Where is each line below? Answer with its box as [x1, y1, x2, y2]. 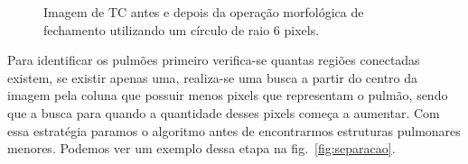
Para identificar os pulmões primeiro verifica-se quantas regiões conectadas [7, 50, 420, 69]
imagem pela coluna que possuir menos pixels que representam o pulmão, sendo [7, 86, 448, 105]
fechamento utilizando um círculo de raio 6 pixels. [43, 20, 320, 39]
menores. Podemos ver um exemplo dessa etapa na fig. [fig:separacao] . [7, 139, 396, 158]
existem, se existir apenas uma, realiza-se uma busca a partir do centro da [7, 68, 418, 87]
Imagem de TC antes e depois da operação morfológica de [43, 3, 364, 21]
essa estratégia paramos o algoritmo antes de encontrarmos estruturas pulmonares [7, 121, 461, 140]
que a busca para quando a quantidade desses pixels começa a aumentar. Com [7, 103, 440, 122]
